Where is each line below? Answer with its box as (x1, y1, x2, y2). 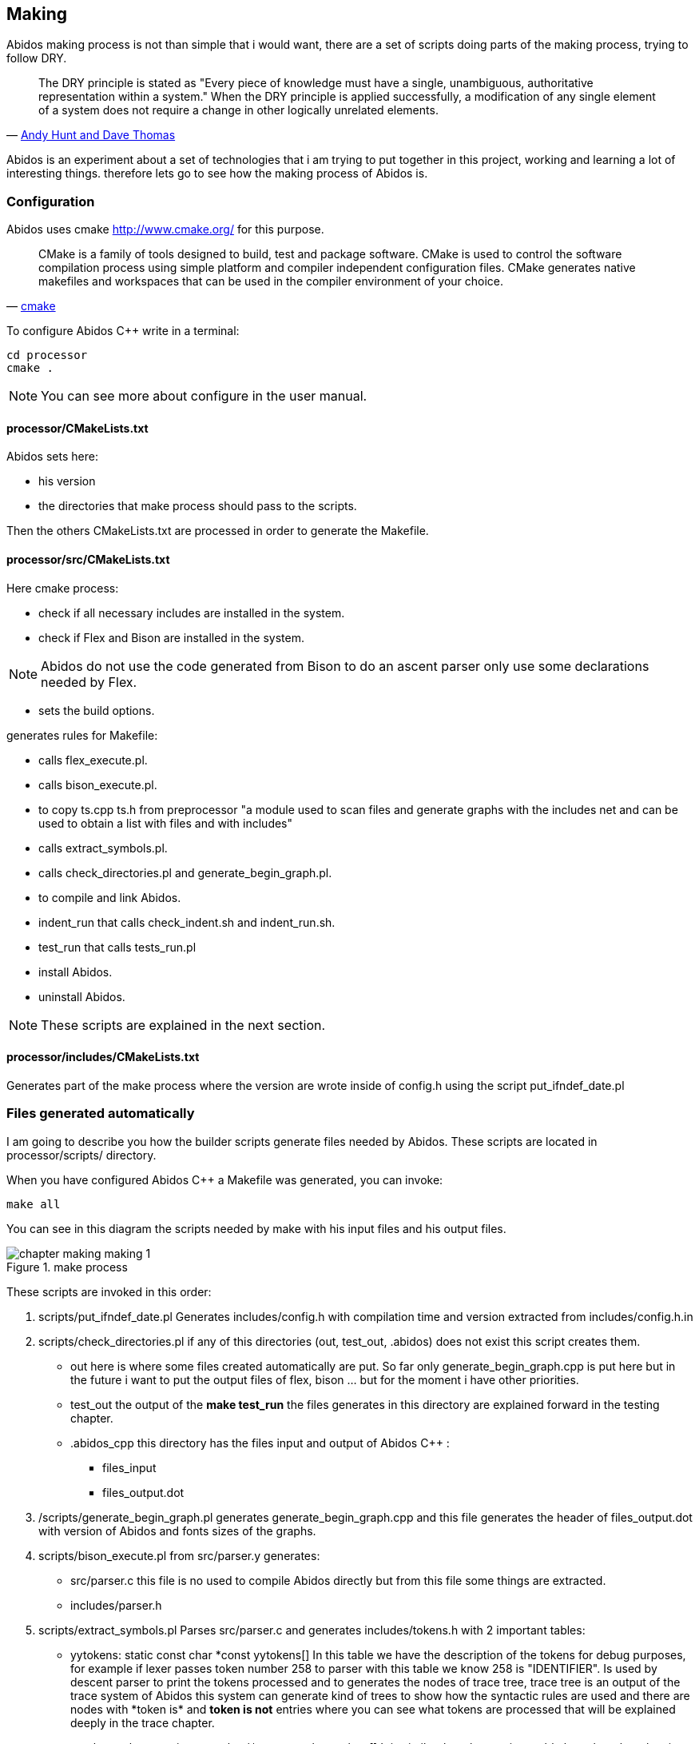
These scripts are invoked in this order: (6, 1284, 212, 1299)
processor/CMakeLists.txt (6, 421, 149, 435)
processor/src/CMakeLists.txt (6, 553, 170, 566)
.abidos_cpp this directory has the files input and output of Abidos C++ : (70, 1435, 450, 1450)
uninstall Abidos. (38, 989, 125, 1004)
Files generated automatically (6, 1105, 195, 1122)
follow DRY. (6, 51, 67, 66)
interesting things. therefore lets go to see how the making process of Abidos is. (6, 166, 428, 181)
